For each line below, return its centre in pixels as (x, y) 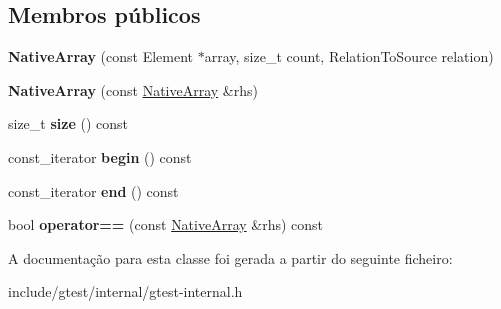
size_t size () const (68, 123)
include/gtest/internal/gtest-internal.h (125, 291)
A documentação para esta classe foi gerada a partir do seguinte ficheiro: (230, 257)
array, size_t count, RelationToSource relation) (349, 56)
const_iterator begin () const (100, 156)
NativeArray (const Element (100, 56)
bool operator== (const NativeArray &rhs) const (166, 224)
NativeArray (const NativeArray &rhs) (133, 89)
